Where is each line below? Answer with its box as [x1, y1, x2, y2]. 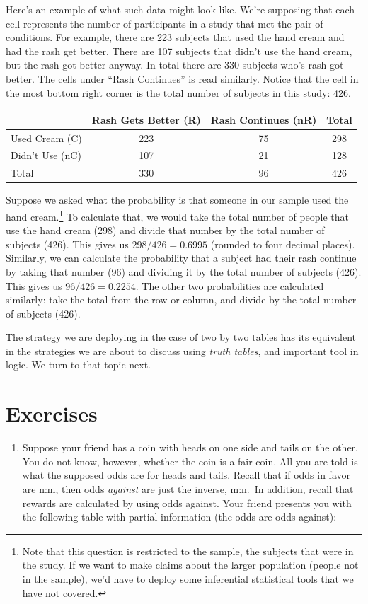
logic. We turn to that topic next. [6, 357, 151, 372]
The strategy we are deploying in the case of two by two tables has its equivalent [6, 330, 357, 344]
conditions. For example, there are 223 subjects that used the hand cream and [6, 30, 345, 45]
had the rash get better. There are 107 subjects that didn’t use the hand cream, [6, 43, 352, 58]
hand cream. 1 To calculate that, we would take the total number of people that [6, 207, 350, 223]
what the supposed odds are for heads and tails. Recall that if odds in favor [22, 467, 350, 482]
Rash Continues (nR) [210, 112, 317, 127]
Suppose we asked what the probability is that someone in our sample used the [6, 192, 349, 207]
